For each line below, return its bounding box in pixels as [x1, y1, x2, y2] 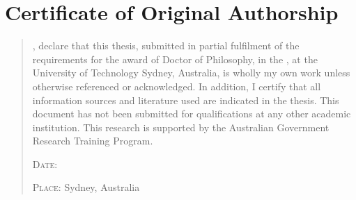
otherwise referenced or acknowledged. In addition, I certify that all [32, 78, 321, 93]
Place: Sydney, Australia [32, 180, 140, 194]
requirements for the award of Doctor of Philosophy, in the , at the [32, 51, 318, 66]
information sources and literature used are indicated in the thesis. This [32, 92, 339, 107]
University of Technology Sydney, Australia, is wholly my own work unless [32, 65, 350, 80]
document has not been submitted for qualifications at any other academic [32, 106, 351, 121]
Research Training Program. [32, 133, 153, 148]
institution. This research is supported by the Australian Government [32, 119, 330, 134]
